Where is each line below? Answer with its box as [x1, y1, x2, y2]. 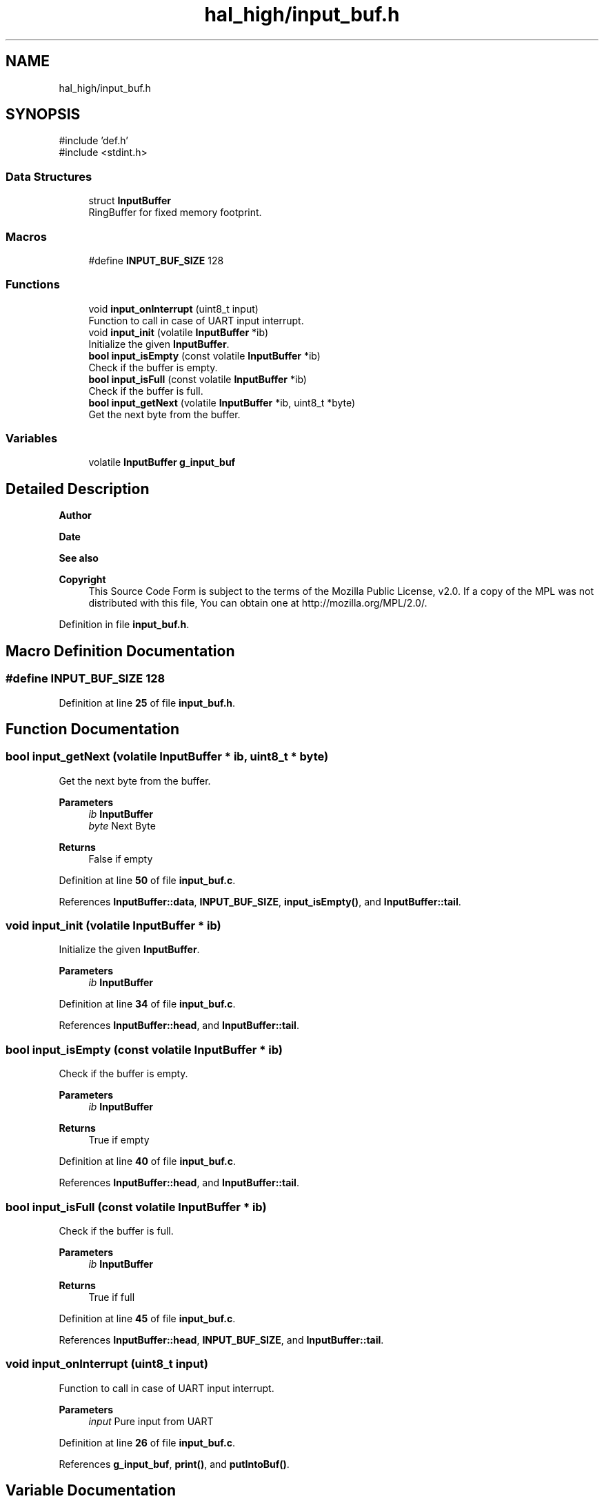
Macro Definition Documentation [6, 642, 235, 660]
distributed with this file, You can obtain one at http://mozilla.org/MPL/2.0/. [88, 597, 427, 609]
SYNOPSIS [6, 106, 81, 124]
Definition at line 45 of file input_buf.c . [59, 1312, 236, 1324]
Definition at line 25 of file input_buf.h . [59, 696, 236, 709]
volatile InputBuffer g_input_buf [88, 456, 236, 469]
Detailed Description [6, 480, 150, 498]
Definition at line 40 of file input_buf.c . [59, 1155, 236, 1168]
